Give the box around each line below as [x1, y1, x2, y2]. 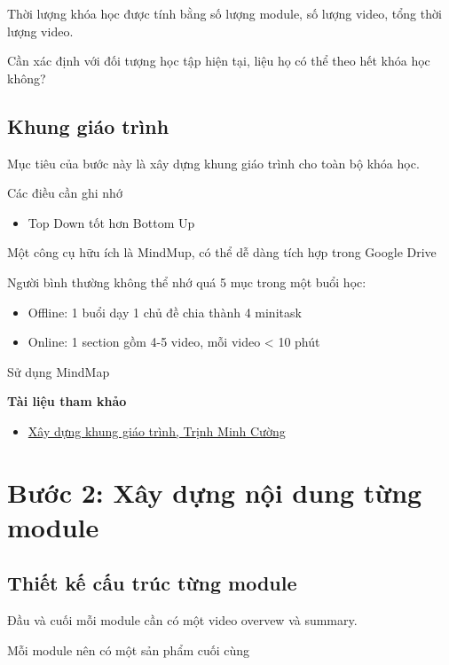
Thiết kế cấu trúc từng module [7, 569, 297, 597]
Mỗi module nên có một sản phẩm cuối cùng [7, 640, 250, 659]
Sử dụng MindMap [7, 362, 110, 380]
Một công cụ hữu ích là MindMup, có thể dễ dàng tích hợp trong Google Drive [7, 243, 437, 262]
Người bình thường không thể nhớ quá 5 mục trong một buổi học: [7, 272, 366, 291]
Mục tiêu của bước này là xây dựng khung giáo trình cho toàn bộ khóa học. [7, 153, 420, 172]
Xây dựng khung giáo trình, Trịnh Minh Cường [28, 421, 286, 440]
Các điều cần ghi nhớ [7, 184, 122, 202]
